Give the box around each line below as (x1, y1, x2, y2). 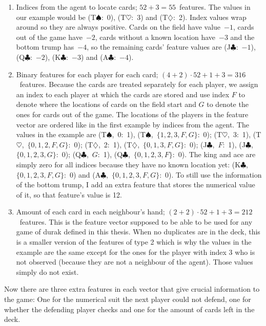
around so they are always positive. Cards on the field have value (16, 21, 221, 32)
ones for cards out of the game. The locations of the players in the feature (16, 108, 249, 119)
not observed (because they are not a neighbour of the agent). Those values (16, 256, 253, 267)
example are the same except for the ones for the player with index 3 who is (16, 246, 255, 257)
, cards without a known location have (95, 31, 216, 42)
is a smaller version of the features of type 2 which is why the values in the (16, 236, 252, 247)
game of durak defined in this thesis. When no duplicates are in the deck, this (16, 226, 260, 237)
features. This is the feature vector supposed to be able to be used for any (19, 216, 253, 227)
